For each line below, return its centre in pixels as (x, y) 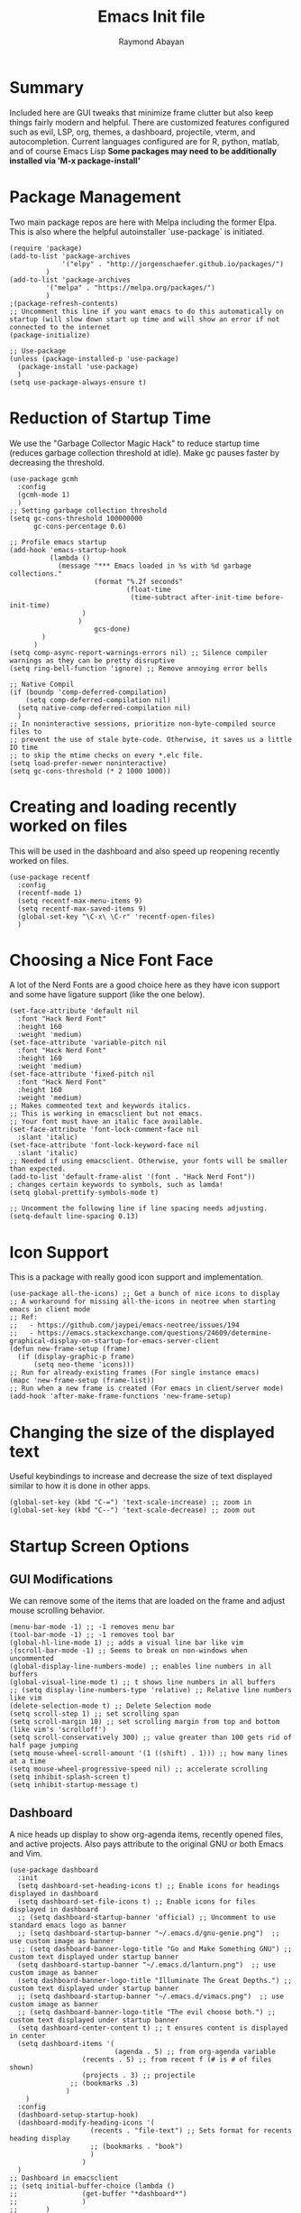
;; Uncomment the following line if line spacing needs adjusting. (139, 1208)
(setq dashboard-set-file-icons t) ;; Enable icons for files (137, 1902)
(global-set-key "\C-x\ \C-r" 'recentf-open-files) (117, 917)
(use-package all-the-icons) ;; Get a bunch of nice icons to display (145, 1294)
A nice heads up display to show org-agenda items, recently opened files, (146, 1835)
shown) (22, 2068)
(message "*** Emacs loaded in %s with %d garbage (155, 566)
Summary (46, 87)
